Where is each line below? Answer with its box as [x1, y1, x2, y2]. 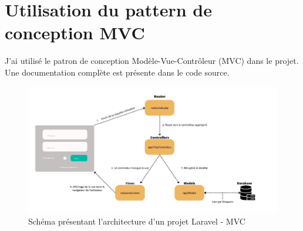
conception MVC [5, 21, 145, 45]
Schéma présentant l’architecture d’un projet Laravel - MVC [28, 215, 245, 227]
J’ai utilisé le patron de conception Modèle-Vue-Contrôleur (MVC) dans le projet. [5, 55, 299, 67]
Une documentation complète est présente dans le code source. [5, 66, 230, 78]
